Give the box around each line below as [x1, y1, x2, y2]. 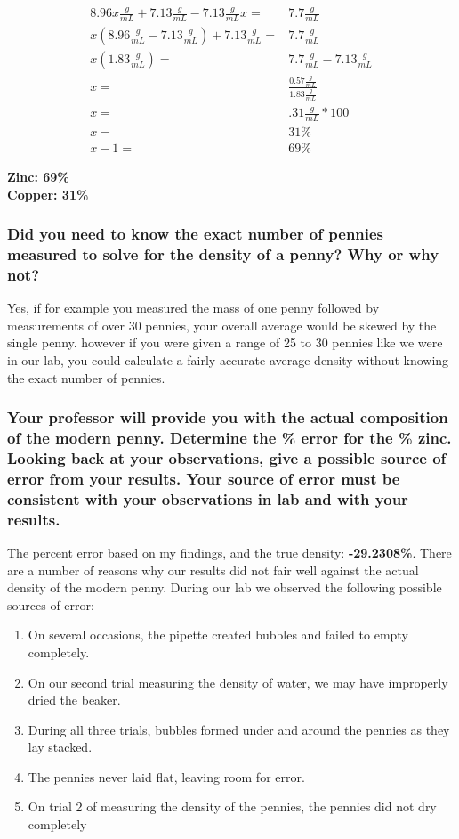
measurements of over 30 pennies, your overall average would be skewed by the [7, 315, 437, 334]
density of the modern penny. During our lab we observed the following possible [7, 578, 442, 597]
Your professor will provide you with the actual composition [7, 406, 448, 428]
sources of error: [7, 595, 94, 614]
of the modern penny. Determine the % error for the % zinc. [7, 426, 452, 448]
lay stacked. [28, 737, 93, 756]
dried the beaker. [28, 690, 121, 709]
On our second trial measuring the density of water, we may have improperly [28, 672, 448, 691]
